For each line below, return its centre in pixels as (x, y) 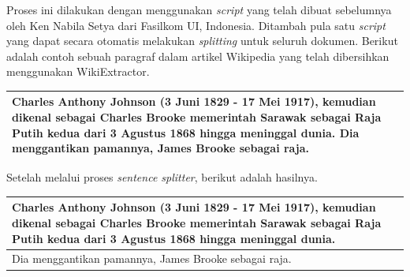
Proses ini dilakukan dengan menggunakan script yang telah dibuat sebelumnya (199, 9)
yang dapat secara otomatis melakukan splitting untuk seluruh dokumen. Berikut (202, 41)
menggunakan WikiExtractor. (78, 71)
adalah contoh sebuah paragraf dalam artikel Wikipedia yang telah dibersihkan (198, 56)
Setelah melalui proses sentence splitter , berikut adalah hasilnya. (162, 177)
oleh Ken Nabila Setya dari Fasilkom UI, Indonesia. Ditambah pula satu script (196, 25)
